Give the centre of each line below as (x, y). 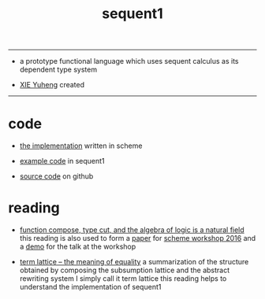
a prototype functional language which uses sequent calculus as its (129, 61)
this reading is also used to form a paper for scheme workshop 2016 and (138, 238)
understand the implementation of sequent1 (90, 287)
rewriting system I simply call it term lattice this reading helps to (123, 279)
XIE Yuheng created (52, 85)
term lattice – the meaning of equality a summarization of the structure (134, 262)
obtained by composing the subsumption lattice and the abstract (125, 270)
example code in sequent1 (62, 161)
